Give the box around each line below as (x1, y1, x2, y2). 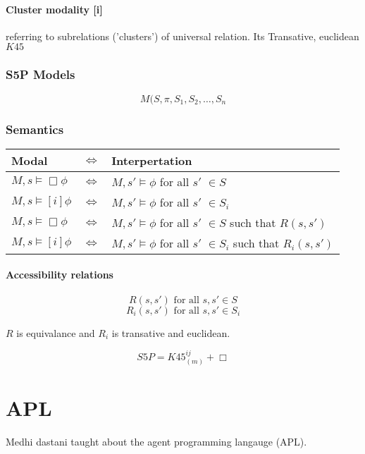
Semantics (6, 120, 64, 137)
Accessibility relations (6, 267, 113, 282)
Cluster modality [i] (6, 1, 103, 16)
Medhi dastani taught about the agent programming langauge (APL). (6, 434, 307, 448)
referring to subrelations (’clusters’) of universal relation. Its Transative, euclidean (6, 28, 359, 43)
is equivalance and (16, 325, 95, 340)
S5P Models (6, 66, 75, 83)
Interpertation (111, 152, 192, 168)
